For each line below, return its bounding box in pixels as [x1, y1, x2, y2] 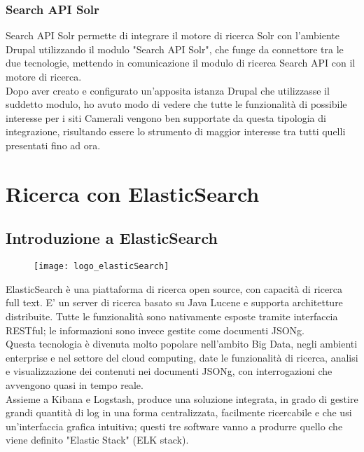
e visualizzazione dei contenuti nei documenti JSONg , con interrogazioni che [6, 364, 332, 378]
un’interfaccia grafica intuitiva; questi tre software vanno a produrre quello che [6, 418, 343, 433]
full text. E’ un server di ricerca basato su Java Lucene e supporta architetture [6, 295, 343, 310]
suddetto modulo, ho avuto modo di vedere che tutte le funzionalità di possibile [6, 97, 347, 111]
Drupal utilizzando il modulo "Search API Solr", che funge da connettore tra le [6, 41, 344, 56]
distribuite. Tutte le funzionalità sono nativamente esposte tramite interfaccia [6, 308, 338, 323]
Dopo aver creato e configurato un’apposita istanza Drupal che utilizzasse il [6, 83, 330, 97]
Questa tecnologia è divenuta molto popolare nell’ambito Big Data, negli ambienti [6, 336, 358, 351]
